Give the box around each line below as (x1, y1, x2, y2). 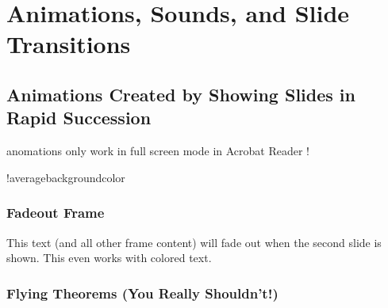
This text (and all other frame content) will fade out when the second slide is (6, 234, 382, 250)
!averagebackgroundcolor (6, 169, 125, 185)
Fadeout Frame (6, 203, 105, 222)
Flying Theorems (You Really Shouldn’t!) (6, 283, 279, 302)
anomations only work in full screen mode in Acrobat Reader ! (6, 143, 310, 159)
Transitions (6, 28, 131, 60)
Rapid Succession (6, 105, 152, 130)
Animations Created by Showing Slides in (6, 82, 355, 106)
